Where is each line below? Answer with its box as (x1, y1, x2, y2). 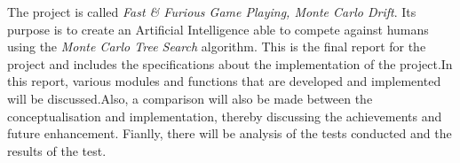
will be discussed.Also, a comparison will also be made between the (7, 89, 373, 107)
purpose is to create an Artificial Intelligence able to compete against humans (7, 19, 429, 38)
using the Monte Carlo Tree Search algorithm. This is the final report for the (7, 37, 426, 56)
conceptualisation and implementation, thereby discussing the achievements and (7, 106, 442, 125)
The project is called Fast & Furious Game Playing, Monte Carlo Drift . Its (7, 3, 416, 20)
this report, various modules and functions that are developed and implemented (7, 72, 441, 90)
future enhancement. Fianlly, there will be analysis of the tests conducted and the (7, 124, 452, 143)
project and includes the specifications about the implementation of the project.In (7, 54, 453, 73)
